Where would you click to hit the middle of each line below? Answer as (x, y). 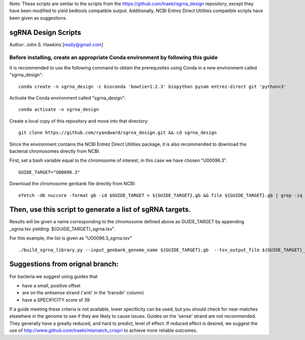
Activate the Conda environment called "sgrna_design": (68, 98)
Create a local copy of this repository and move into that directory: (79, 121)
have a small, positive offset (51, 285)
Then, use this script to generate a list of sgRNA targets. (100, 210)
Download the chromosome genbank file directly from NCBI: (72, 184)
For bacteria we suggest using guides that (53, 276)
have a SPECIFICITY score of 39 (56, 300)
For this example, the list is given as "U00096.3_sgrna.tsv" (71, 238)
